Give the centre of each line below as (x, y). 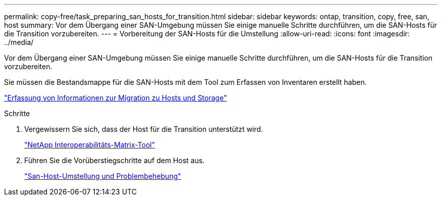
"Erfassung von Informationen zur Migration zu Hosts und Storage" (116, 98)
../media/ (19, 42)
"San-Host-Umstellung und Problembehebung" (103, 176)
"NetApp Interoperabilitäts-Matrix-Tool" (90, 145)
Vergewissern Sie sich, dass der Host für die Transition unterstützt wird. (144, 129)
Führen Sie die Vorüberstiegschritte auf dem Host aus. (115, 160)
